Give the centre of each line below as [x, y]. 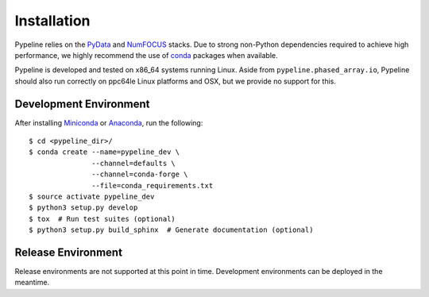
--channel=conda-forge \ [140, 174]
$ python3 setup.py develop [83, 208]
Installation [52, 21]
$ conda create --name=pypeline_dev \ [104, 152]
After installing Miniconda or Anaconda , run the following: [109, 122]
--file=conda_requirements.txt [153, 185]
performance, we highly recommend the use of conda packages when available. [146, 55]
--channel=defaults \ [134, 163]
